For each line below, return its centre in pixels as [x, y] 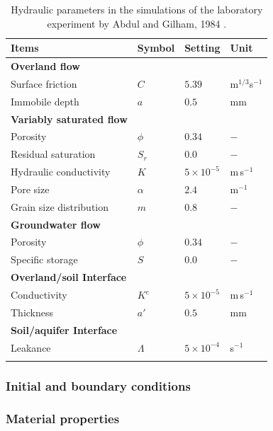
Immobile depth [45, 101]
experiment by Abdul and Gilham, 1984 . [137, 23]
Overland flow [45, 66]
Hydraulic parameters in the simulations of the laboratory [137, 9]
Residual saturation [53, 154]
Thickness [32, 312]
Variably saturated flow [69, 119]
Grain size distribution [60, 206]
